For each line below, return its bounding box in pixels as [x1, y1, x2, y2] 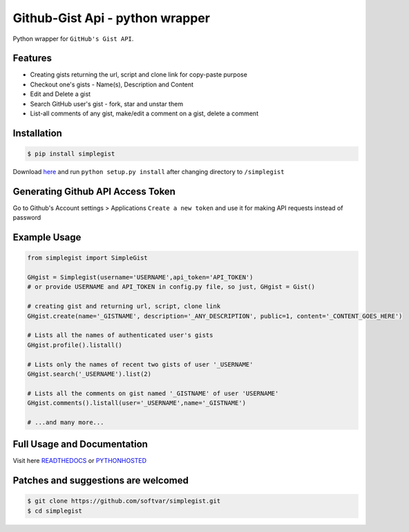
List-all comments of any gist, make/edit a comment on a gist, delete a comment [30, 109, 259, 117]
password [12, 213, 41, 222]
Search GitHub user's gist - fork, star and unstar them [30, 99, 183, 108]
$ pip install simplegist [27, 150, 115, 158]
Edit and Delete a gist [30, 90, 91, 98]
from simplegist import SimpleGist [27, 254, 148, 262]
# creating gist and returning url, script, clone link [27, 303, 221, 310]
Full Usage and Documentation [12, 439, 149, 450]
